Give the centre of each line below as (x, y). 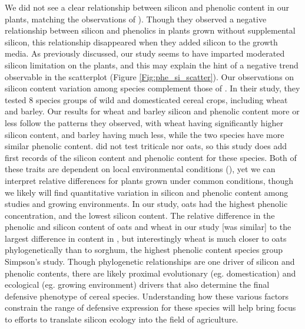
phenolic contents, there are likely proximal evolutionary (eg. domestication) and (150, 273)
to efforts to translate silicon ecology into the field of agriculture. (122, 319)
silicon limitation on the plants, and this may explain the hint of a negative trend (152, 65)
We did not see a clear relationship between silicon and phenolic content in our (147, 7)
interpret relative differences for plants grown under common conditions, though (149, 180)
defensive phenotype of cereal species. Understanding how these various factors (147, 296)
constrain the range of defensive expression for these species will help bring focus (150, 307)
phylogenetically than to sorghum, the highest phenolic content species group (144, 250)
